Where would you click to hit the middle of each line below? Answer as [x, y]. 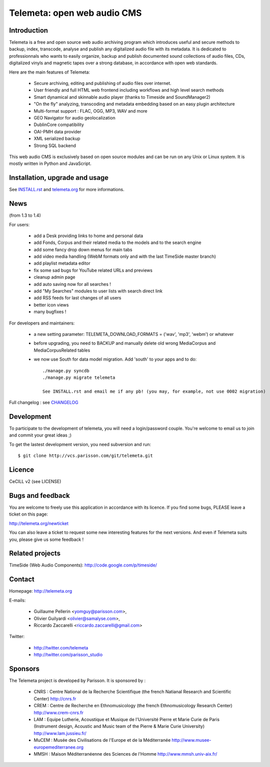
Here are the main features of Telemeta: [50, 72]
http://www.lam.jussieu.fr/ [60, 733]
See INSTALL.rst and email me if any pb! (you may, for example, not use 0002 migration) [154, 391]
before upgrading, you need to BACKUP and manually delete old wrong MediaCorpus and [125, 343]
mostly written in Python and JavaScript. [50, 163]
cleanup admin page [55, 277]
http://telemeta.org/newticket [39, 523]
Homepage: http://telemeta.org [41, 591]
